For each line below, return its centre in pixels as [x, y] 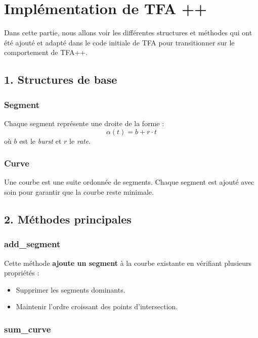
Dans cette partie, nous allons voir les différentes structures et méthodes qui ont [128, 33]
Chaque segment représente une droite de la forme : [84, 123]
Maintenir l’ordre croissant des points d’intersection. [97, 306]
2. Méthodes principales [68, 219]
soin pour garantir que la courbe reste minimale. [79, 191]
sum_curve [28, 329]
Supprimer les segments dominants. [71, 289]
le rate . [80, 140]
